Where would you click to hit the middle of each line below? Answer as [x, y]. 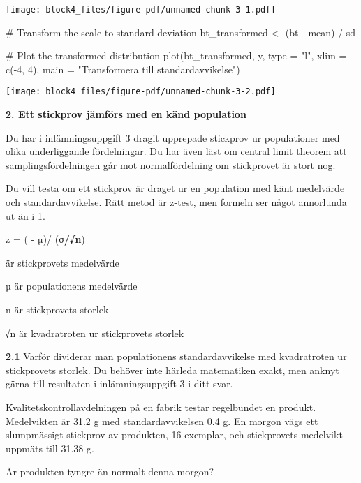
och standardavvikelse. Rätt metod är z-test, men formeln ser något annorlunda [176, 202]
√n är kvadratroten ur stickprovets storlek [95, 333]
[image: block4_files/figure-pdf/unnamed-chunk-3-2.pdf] [141, 92]
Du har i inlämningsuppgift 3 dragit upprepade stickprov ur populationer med [173, 137]
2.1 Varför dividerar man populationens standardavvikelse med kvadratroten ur [176, 356]
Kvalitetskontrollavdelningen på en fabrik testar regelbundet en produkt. [161, 407]
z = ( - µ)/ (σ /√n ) [45, 239]
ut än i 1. [25, 215]
